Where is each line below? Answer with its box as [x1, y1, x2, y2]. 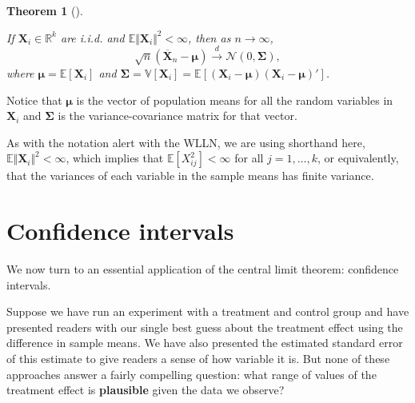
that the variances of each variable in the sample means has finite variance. [6, 167, 374, 184]
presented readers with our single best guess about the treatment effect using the [6, 318, 403, 335]
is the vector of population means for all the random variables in [76, 91, 393, 108]
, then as [188, 29, 231, 46]
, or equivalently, [317, 150, 399, 166]
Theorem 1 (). [6, 2, 83, 18]
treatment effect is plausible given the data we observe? [6, 381, 285, 398]
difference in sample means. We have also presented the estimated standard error [6, 334, 403, 351]
